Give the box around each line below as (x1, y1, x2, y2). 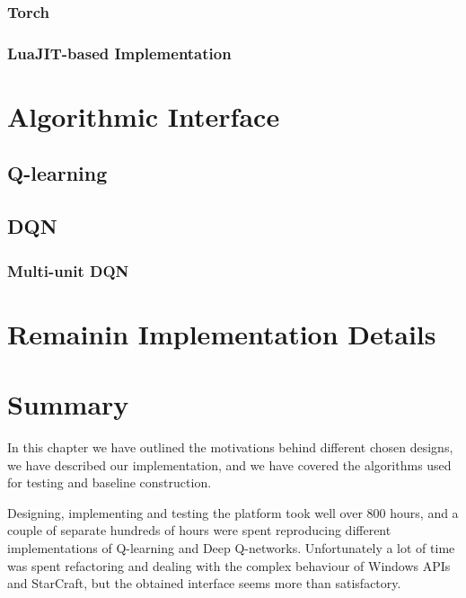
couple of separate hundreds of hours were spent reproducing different (7, 521, 391, 540)
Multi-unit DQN (7, 259, 129, 281)
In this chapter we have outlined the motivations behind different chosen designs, (7, 437, 453, 456)
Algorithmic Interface (7, 97, 280, 134)
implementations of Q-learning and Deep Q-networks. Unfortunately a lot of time (7, 538, 455, 557)
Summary (7, 386, 129, 423)
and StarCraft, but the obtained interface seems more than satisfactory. (7, 574, 401, 593)
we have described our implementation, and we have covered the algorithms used (7, 455, 452, 474)
